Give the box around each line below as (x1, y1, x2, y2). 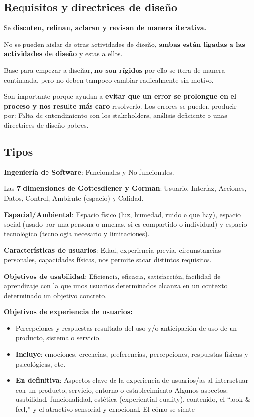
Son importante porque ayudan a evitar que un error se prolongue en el (4, 91, 237, 101)
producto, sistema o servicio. (15, 332, 101, 343)
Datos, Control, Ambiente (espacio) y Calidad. (4, 192, 144, 203)
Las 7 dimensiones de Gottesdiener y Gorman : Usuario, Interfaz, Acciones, (4, 183, 247, 193)
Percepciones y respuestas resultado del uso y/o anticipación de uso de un (15, 323, 237, 333)
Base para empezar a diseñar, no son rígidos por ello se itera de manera (4, 65, 225, 75)
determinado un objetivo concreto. (4, 290, 107, 300)
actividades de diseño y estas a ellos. (4, 48, 123, 59)
